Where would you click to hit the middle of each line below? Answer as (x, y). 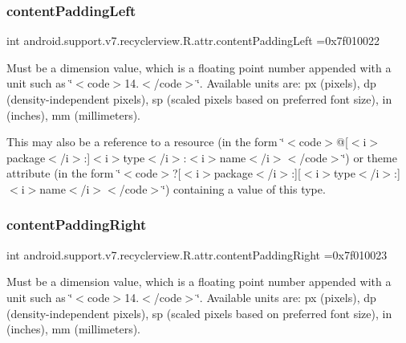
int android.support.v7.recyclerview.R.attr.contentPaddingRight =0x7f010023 (197, 254)
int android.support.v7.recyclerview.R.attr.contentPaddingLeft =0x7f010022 (193, 41)
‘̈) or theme (369, 157)
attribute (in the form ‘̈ (64, 173)
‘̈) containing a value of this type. (244, 188)
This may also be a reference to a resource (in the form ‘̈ (146, 142)
